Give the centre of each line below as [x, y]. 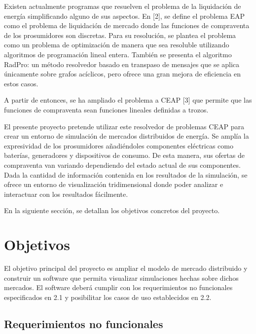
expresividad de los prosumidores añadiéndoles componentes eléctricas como [119, 145]
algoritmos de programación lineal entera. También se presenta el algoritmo [118, 54]
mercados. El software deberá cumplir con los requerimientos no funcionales [118, 287]
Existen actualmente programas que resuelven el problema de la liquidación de [123, 6]
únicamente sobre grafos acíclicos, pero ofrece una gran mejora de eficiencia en [122, 74]
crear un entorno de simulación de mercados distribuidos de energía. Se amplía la [127, 136]
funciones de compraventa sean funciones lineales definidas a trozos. [106, 109]
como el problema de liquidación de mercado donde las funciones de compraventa [127, 25]
